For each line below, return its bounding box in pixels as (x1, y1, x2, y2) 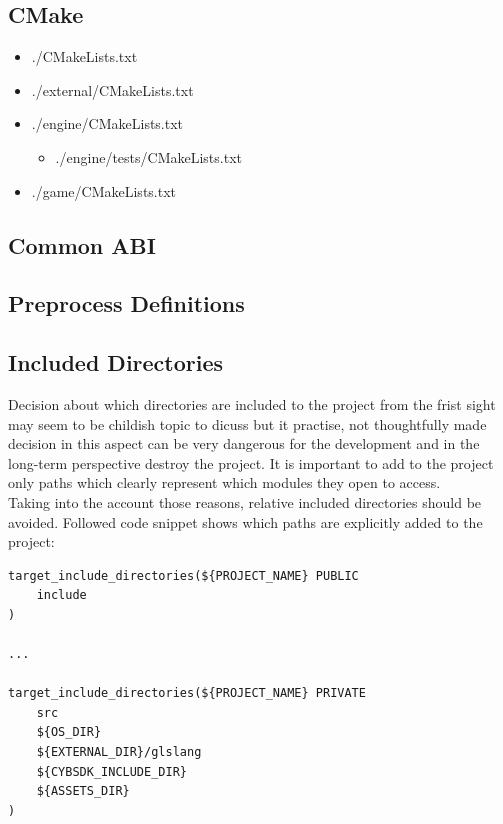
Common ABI (8, 229, 156, 260)
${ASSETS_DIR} (36, 784, 130, 799)
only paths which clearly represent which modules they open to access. (8, 472, 441, 493)
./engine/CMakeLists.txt (31, 113, 184, 134)
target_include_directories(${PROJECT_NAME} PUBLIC (8, 568, 359, 583)
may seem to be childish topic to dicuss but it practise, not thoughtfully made (8, 413, 487, 434)
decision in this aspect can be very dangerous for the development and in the (8, 433, 480, 454)
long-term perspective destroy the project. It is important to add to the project (8, 452, 494, 473)
